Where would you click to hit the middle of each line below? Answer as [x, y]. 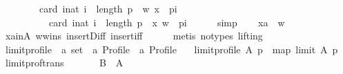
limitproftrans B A [64, 63]
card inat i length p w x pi [108, 8]
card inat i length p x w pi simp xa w [167, 22]
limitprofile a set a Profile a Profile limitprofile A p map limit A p [171, 49]
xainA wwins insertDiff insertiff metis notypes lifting [134, 36]
